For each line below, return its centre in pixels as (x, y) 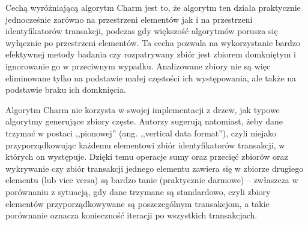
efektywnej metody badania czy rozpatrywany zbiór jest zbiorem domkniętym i (151, 54)
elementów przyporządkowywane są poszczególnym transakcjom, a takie (137, 203)
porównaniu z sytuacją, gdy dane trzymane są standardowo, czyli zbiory (138, 191)
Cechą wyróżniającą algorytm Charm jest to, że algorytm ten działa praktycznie (153, 7)
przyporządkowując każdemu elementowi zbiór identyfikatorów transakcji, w (145, 145)
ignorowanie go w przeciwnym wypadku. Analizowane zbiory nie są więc (138, 66)
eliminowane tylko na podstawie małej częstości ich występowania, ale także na (151, 77)
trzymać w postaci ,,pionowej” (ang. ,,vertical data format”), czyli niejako (141, 133)
